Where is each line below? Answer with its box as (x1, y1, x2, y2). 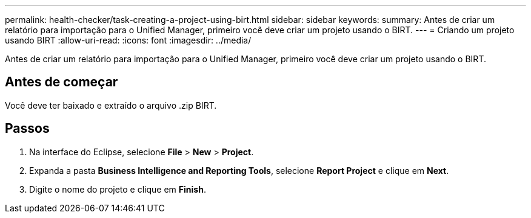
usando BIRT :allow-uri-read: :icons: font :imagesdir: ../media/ (5, 35, 252, 45)
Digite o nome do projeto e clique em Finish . (29, 184, 206, 194)
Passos (5, 121, 50, 136)
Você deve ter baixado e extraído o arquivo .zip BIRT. (5, 100, 217, 111)
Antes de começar (5, 74, 118, 90)
